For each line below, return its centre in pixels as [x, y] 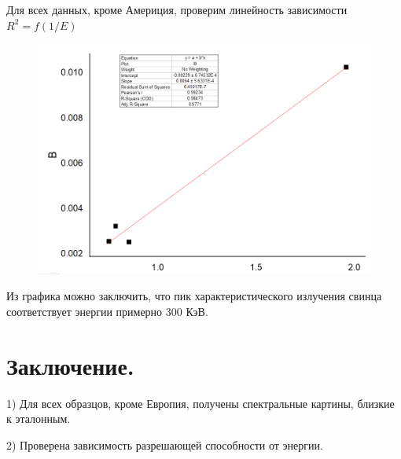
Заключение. [70, 365]
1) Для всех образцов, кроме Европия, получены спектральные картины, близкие [200, 403]
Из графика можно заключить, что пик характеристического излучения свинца [194, 296]
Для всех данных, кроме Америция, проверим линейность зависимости [177, 9]
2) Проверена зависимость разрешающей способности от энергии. [165, 444]
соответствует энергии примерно [85, 311]
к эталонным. [39, 419]
